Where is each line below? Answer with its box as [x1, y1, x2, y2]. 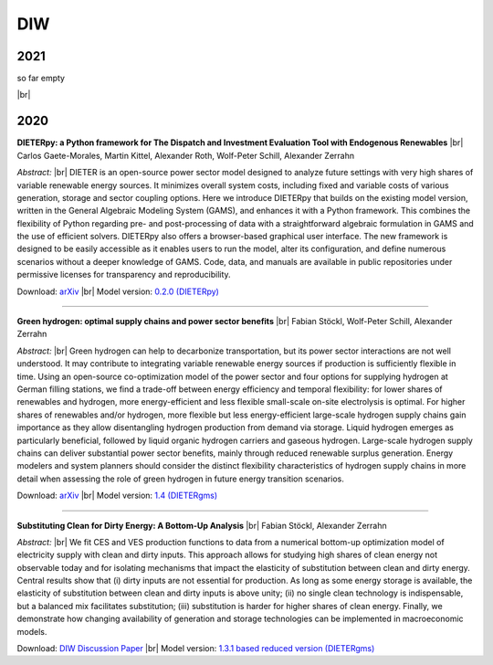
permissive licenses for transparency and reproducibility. [16, 269, 232, 280]
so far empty [16, 73, 66, 84]
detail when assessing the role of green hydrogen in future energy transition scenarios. [16, 473, 344, 484]
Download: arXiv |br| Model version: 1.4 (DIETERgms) [16, 490, 218, 501]
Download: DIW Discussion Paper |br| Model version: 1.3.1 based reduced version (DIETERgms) [16, 643, 375, 654]
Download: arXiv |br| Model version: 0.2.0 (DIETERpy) [16, 286, 219, 297]
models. [16, 626, 47, 637]
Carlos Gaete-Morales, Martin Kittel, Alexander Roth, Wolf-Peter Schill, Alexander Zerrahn [16, 150, 355, 161]
